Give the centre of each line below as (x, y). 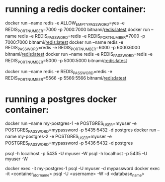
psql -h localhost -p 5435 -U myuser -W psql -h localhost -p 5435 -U (76, 154)
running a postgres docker (61, 99)
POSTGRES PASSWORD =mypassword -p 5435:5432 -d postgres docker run (81, 130)
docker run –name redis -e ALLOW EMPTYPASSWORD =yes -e (65, 23)
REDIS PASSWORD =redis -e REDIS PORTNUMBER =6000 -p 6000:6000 (73, 48)
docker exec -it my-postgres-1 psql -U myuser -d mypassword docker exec (82, 169)
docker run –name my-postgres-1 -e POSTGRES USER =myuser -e (71, 124)
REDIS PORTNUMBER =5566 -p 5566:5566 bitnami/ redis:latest (66, 78)
